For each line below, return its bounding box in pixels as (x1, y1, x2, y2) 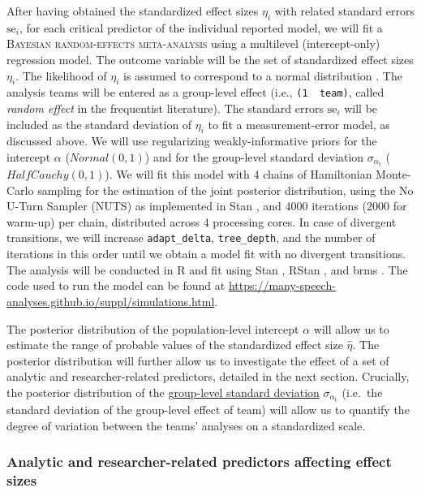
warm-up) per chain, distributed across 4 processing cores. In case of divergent (6, 213, 397, 230)
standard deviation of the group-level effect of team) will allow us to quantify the (6, 400, 410, 417)
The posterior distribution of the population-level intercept (6, 320, 299, 337)
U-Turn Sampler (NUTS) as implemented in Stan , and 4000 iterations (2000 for (6, 197, 407, 214)
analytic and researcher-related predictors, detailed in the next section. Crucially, (6, 368, 410, 385)
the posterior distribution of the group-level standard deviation (6, 383, 320, 400)
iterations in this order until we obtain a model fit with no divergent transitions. (6, 245, 406, 262)
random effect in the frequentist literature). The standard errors (6, 100, 324, 117)
